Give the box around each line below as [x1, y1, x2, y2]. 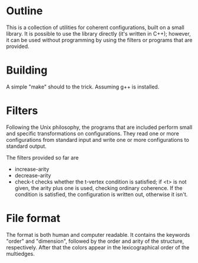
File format [6, 212, 61, 225]
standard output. [6, 142, 47, 150]
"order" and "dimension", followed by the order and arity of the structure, [6, 237, 184, 245]
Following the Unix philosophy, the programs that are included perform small [6, 123, 193, 131]
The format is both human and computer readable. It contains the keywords [6, 231, 190, 238]
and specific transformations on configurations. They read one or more [6, 129, 179, 137]
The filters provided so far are [6, 154, 79, 161]
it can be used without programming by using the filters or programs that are [6, 36, 193, 43]
